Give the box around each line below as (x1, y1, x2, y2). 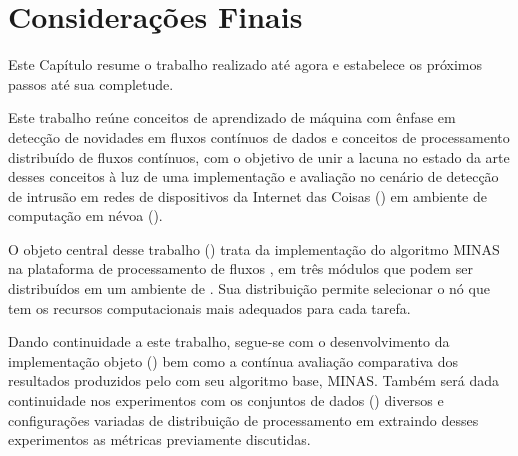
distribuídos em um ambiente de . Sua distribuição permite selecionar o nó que (8, 278, 490, 299)
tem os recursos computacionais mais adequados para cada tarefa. (8, 297, 411, 318)
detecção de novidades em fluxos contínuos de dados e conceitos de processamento (8, 126, 510, 147)
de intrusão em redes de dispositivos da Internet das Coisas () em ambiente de (8, 185, 487, 206)
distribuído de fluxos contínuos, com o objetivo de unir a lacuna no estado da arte (8, 146, 510, 167)
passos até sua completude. (8, 73, 174, 94)
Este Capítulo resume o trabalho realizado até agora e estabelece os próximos (8, 54, 482, 75)
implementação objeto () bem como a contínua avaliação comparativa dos (8, 350, 459, 371)
